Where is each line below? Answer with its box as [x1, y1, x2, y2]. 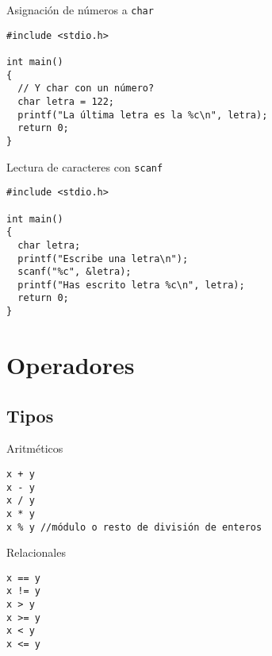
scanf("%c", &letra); [17, 266, 132, 278]
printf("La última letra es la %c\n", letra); [17, 109, 268, 121]
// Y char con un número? [17, 83, 155, 95]
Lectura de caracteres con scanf [6, 158, 163, 175]
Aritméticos [6, 440, 63, 457]
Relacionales [6, 544, 66, 561]
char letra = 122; [17, 95, 115, 107]
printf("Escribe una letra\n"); [17, 253, 189, 264]
